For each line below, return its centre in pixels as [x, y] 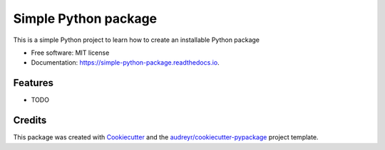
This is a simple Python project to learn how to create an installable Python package [137, 40]
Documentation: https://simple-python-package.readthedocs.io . [125, 63]
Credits [30, 120]
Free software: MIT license [70, 53]
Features [33, 83]
